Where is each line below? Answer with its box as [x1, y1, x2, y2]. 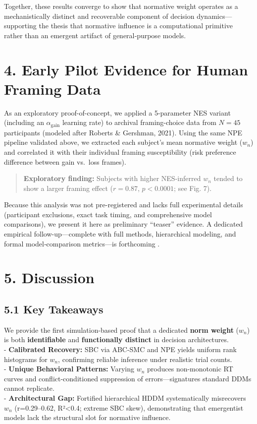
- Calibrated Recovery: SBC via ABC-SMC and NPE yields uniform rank [4, 344, 237, 355]
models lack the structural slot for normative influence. [4, 412, 171, 423]
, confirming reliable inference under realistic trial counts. [58, 354, 232, 364]
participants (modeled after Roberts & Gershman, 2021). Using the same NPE [4, 127, 243, 137]
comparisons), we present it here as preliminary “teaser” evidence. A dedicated [4, 219, 243, 229]
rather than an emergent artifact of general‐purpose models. [4, 30, 186, 40]
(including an [4, 117, 44, 127]
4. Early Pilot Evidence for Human [4, 59, 248, 79]
